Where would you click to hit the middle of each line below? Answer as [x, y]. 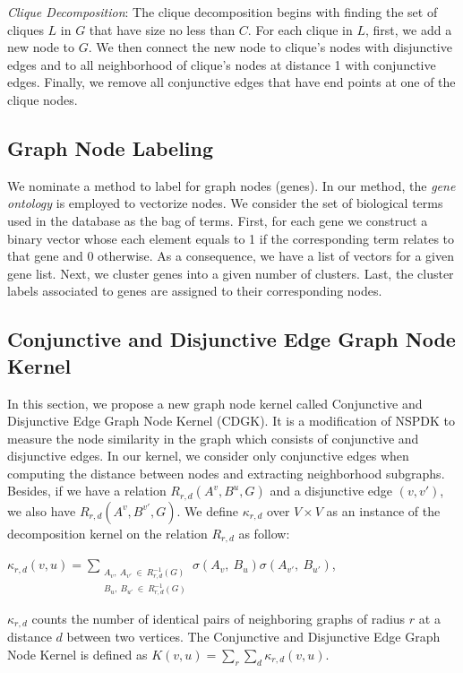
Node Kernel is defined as [77, 654]
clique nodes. [43, 99]
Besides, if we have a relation [87, 491]
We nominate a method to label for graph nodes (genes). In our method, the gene [231, 185]
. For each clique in [300, 29]
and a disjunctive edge [331, 491]
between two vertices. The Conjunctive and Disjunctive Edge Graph [253, 637]
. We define [207, 510]
